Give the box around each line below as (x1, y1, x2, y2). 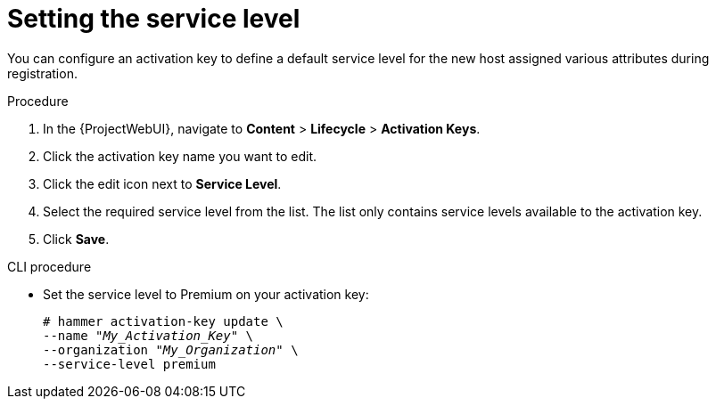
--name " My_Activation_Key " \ (43, 328, 254, 343)
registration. (7, 65, 78, 81)
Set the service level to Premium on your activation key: (43, 286, 369, 302)
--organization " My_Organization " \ (43, 342, 299, 357)
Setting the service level (7, 4, 300, 34)
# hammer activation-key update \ (43, 313, 284, 329)
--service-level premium (43, 356, 216, 371)
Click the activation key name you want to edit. (43, 148, 317, 164)
